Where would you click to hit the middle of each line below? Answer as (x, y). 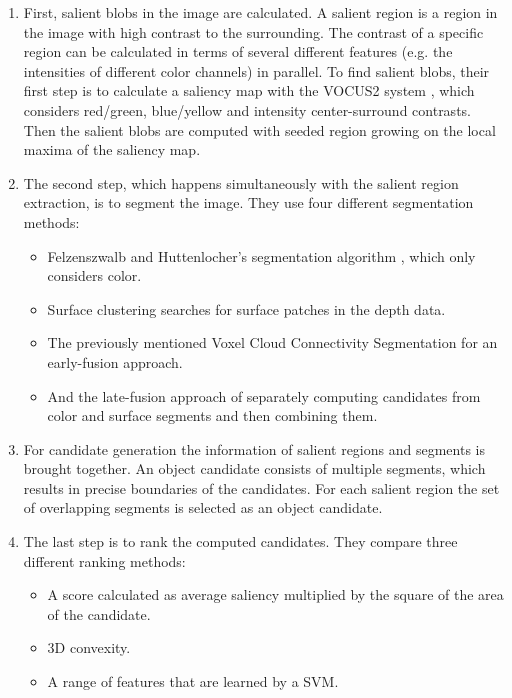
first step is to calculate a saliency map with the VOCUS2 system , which (249, 90)
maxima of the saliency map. (112, 149)
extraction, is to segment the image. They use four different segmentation (248, 202)
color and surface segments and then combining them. (212, 415)
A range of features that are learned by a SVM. (193, 681)
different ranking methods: (104, 560)
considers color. (94, 275)
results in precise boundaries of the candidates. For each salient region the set (261, 487)
